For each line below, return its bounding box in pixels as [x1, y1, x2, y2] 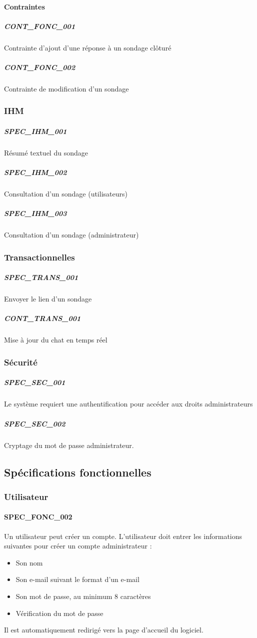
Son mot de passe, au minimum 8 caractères [15, 590, 151, 601]
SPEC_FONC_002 [4, 511, 72, 522]
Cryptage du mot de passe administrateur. [4, 439, 134, 450]
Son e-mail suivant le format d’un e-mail [15, 574, 139, 584]
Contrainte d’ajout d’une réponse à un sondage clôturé [4, 42, 171, 52]
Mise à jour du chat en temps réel [4, 334, 107, 345]
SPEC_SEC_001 [4, 377, 65, 387]
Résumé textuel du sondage [4, 147, 88, 157]
